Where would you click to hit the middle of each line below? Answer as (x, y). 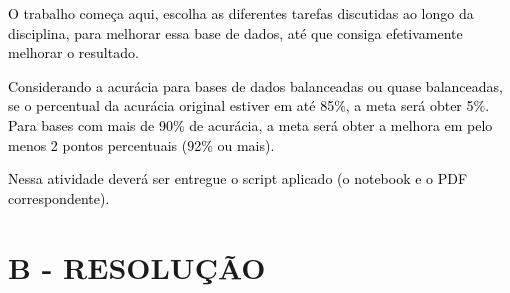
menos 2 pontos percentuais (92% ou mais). (141, 144)
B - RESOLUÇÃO (137, 266)
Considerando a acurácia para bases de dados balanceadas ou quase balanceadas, (255, 85)
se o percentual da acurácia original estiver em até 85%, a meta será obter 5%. (249, 105)
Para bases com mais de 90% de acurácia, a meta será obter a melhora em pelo (250, 124)
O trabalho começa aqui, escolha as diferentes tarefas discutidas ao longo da (241, 13)
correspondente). (59, 197)
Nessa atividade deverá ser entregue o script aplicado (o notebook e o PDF (238, 178)
